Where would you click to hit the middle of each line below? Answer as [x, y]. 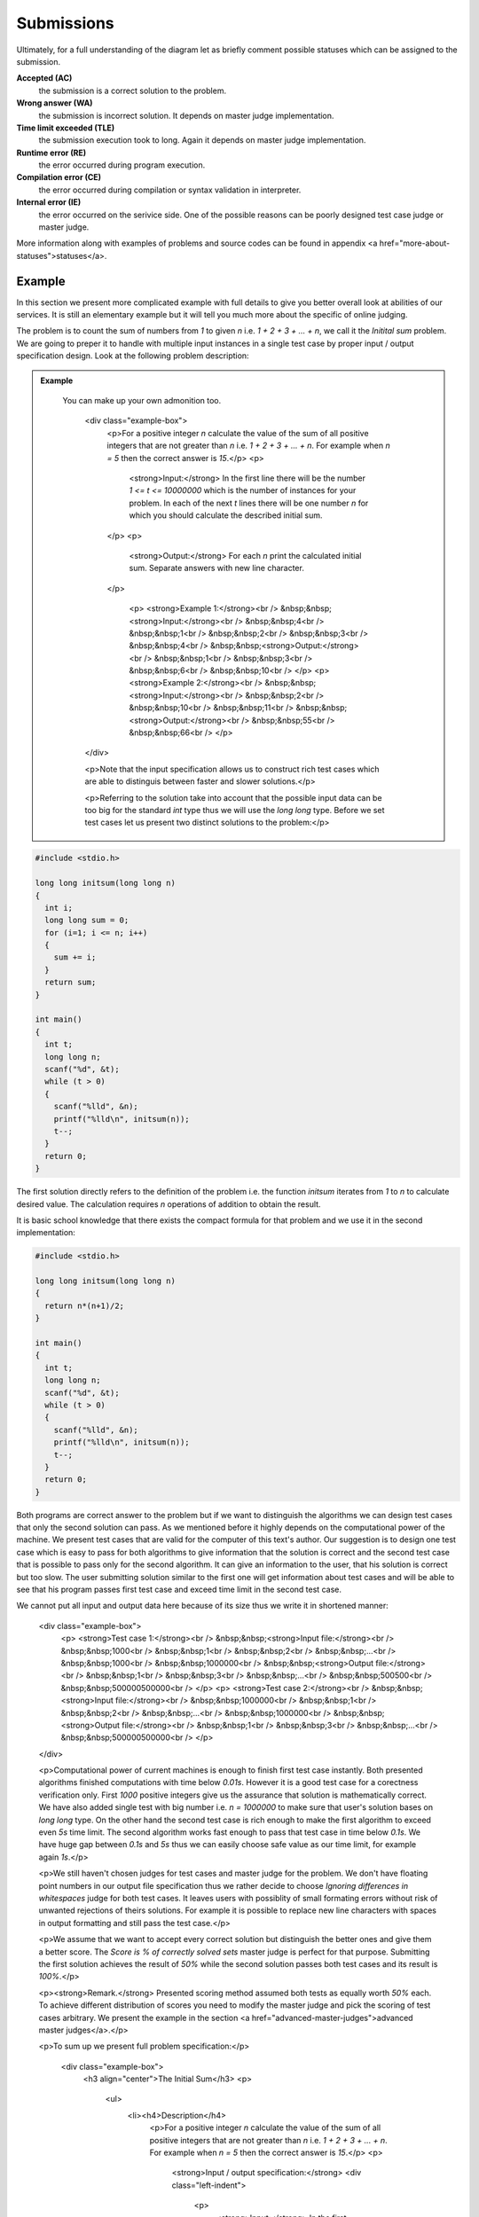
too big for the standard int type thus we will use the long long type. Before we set [235, 810]
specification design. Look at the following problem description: [133, 356]
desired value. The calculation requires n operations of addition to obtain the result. [169, 1204]
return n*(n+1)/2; [84, 1305]
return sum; [71, 983]
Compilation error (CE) [59, 177]
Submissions [65, 23]
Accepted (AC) [44, 78]
